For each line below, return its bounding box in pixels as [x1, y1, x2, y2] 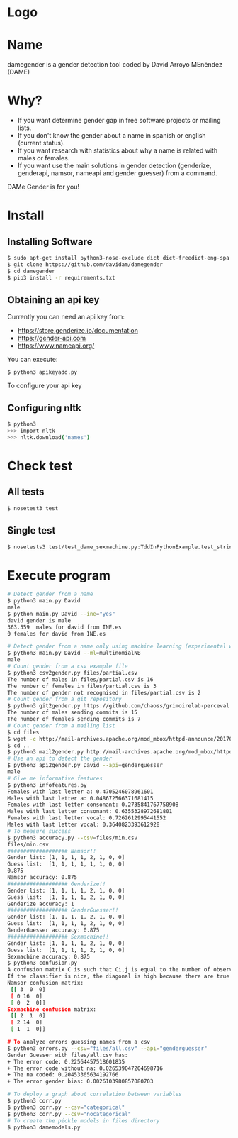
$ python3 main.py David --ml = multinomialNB [7, 650, 141, 657]
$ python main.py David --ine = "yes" [7, 610, 115, 617]
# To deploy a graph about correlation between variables [7, 1090, 182, 1098]
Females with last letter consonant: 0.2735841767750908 [7, 801, 179, 809]
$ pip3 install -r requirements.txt [7, 274, 115, 281]
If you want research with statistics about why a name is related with [17, 146, 218, 155]
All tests [7, 486, 45, 498]
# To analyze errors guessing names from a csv [7, 1039, 151, 1046]
